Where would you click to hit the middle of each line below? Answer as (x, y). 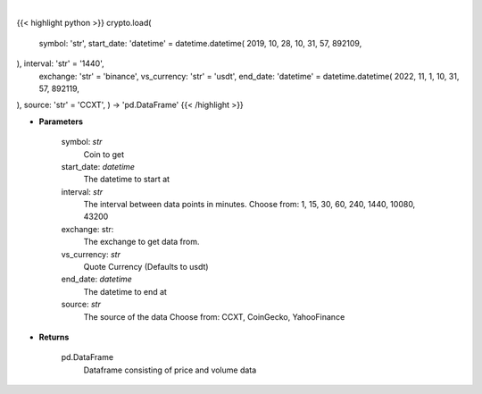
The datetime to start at (126, 180)
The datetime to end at (125, 291)
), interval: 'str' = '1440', (60, 63)
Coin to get (104, 154)
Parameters (61, 122)
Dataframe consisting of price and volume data (170, 370)
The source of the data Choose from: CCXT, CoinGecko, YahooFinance (214, 316)
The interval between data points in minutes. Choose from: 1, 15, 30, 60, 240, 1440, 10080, (249, 205)
